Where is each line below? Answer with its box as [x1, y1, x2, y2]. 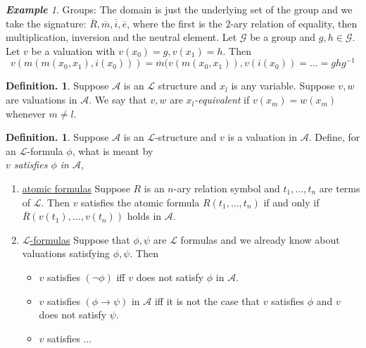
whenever [6, 106, 46, 120]
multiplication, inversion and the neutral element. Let [6, 30, 237, 44]
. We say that [89, 92, 147, 107]
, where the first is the [127, 15, 222, 30]
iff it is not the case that [154, 293, 260, 308]
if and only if [263, 194, 320, 209]
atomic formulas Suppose [22, 181, 130, 196]
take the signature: [6, 15, 87, 30]
